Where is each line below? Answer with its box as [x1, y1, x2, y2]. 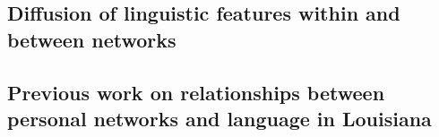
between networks [7, 25, 176, 53]
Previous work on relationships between [7, 78, 385, 106]
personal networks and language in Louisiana [7, 104, 432, 132]
